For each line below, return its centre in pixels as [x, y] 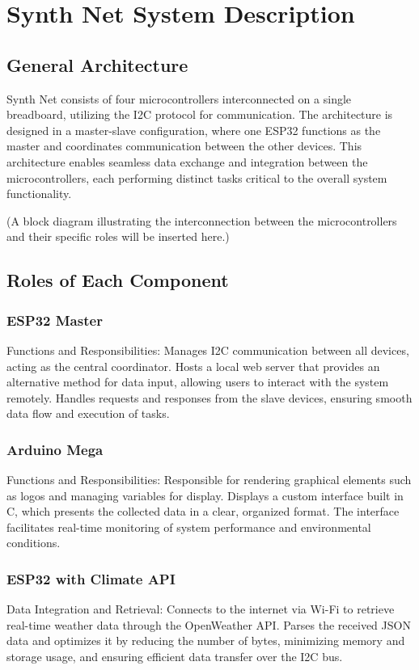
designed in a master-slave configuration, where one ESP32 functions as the [194, 130]
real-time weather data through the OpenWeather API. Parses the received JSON [209, 624]
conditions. [34, 543]
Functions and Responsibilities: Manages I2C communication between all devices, [208, 350]
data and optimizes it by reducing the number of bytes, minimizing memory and [206, 641]
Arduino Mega [55, 449]
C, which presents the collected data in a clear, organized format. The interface [203, 511]
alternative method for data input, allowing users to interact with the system [198, 382]
